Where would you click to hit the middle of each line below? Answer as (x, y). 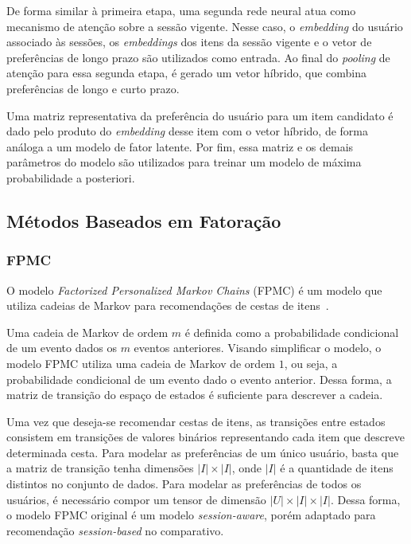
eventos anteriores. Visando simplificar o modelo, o (258, 348)
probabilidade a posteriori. (71, 177)
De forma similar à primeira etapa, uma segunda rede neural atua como (181, 10)
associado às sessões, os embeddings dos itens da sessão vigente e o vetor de (189, 42)
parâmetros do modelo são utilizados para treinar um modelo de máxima (184, 162)
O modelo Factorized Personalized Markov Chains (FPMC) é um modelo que (194, 290)
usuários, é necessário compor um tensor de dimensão (136, 499)
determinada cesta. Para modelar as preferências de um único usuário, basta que (203, 452)
